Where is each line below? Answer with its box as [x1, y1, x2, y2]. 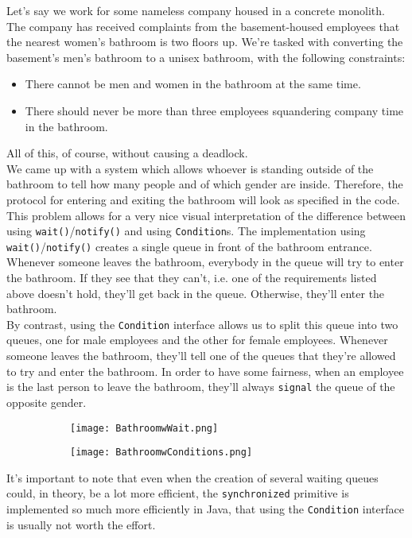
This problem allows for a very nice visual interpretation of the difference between [6, 207, 406, 223]
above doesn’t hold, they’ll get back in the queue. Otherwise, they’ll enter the [6, 284, 385, 301]
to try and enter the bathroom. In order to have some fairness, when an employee [6, 362, 404, 379]
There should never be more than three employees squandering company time [25, 102, 404, 118]
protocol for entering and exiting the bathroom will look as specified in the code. [6, 191, 400, 207]
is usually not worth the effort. [6, 516, 156, 532]
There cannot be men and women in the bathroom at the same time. [25, 75, 361, 92]
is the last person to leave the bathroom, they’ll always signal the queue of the [6, 378, 395, 395]
